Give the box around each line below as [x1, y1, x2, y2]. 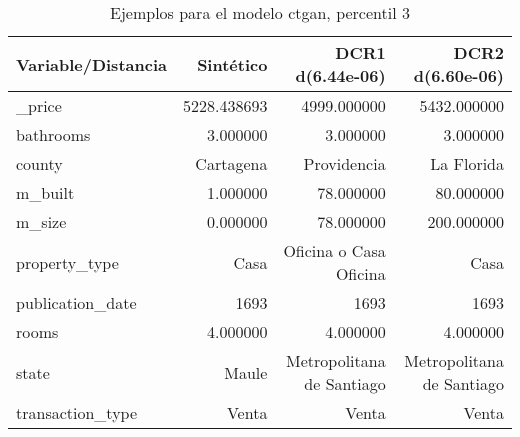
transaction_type [16, 401, 138, 424]
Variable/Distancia [16, 52, 167, 76]
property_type [16, 250, 119, 274]
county [16, 152, 63, 175]
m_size [16, 210, 67, 233]
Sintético [197, 52, 268, 76]
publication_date [16, 291, 137, 314]
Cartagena [195, 152, 268, 175]
